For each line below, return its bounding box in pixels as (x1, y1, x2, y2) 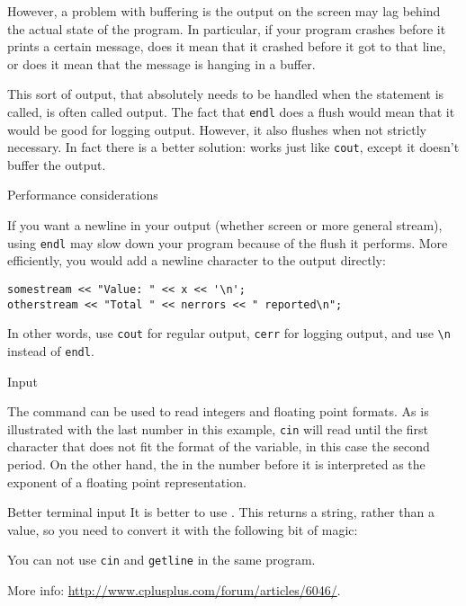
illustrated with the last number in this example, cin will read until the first (7, 419, 429, 438)
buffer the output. (7, 155, 106, 174)
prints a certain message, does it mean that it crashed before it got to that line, (7, 37, 446, 56)
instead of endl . (7, 341, 94, 360)
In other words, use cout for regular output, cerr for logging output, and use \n (7, 324, 451, 343)
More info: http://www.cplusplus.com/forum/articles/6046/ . (7, 581, 341, 599)
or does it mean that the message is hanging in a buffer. (7, 54, 316, 73)
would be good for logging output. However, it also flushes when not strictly (7, 120, 426, 138)
